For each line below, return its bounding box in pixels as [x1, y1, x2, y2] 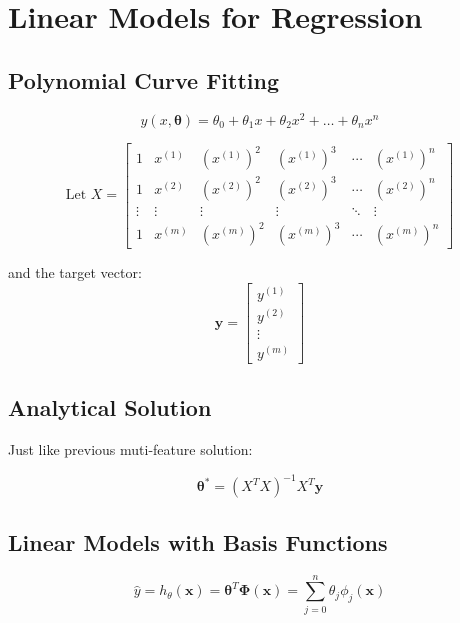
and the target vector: [8, 262, 142, 283]
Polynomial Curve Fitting [8, 64, 280, 95]
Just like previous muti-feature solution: [8, 439, 253, 460]
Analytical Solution [8, 392, 212, 423]
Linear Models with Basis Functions [8, 526, 388, 557]
